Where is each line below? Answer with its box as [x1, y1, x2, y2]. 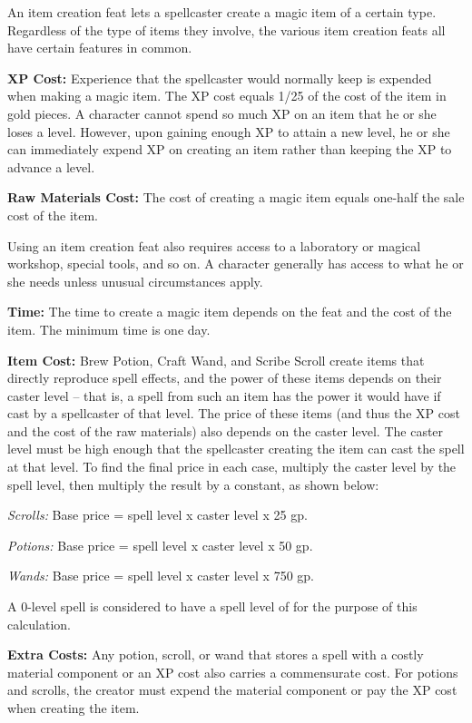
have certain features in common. [7, 38, 192, 57]
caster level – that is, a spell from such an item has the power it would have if [7, 386, 441, 405]
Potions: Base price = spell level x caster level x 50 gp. [7, 535, 313, 554]
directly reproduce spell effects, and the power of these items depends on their [7, 368, 442, 387]
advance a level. [7, 157, 95, 176]
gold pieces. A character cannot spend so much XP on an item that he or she [7, 103, 437, 122]
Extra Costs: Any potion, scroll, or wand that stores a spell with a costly [7, 645, 424, 664]
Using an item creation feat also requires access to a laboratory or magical [7, 236, 421, 255]
